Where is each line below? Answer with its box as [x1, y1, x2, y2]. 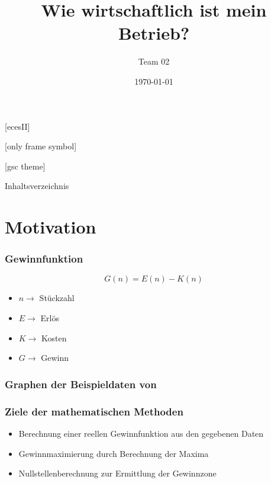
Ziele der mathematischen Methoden [5, 404, 183, 418]
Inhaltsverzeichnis [5, 180, 69, 192]
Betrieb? [118, 21, 190, 45]
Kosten [41, 331, 67, 344]
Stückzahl [39, 292, 75, 304]
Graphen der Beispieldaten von [5, 376, 157, 391]
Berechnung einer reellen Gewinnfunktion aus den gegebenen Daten [18, 427, 264, 439]
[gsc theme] [5, 159, 46, 172]
